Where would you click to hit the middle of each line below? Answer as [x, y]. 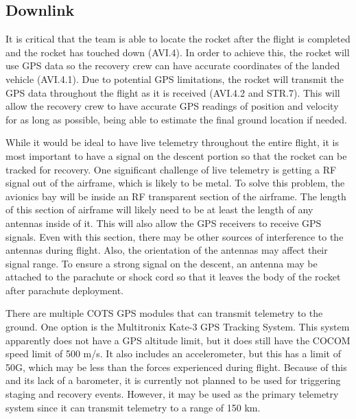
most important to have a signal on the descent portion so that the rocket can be [176, 155]
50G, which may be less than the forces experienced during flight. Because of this [176, 367]
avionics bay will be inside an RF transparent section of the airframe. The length [176, 196]
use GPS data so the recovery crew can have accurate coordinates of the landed [173, 65]
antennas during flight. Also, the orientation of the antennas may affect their [167, 250]
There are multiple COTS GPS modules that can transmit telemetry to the [164, 313]
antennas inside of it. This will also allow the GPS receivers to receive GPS [164, 223]
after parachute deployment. [64, 290]
